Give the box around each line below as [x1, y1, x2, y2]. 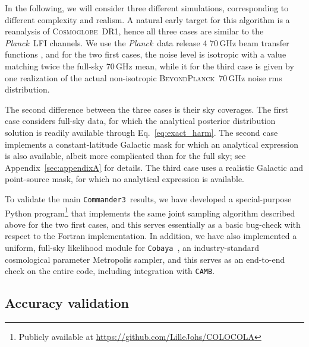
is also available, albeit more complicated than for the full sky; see [5, 149, 246, 162]
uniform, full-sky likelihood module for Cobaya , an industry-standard [5, 241, 260, 253]
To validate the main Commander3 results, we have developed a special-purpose [5, 192, 292, 205]
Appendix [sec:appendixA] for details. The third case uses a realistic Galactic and [5, 161, 303, 173]
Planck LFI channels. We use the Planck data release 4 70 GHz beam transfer [5, 36, 289, 49]
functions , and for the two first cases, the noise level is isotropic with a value [5, 48, 286, 61]
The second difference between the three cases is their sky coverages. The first [5, 103, 289, 115]
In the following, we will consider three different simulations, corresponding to [5, 2, 289, 14]
